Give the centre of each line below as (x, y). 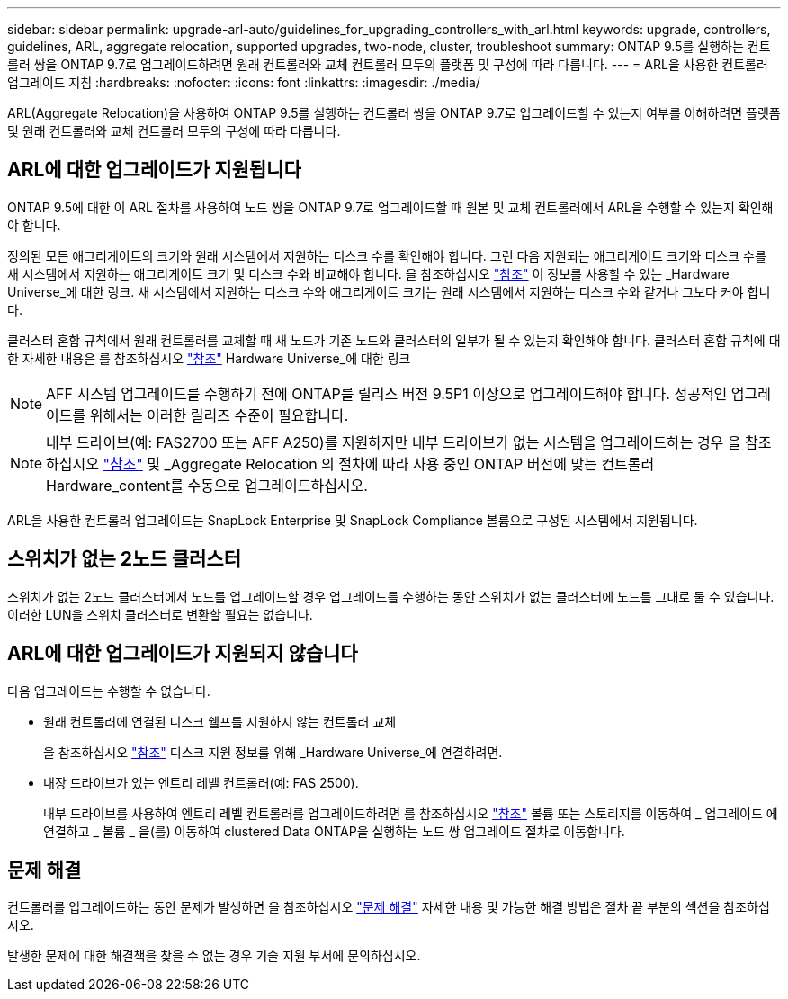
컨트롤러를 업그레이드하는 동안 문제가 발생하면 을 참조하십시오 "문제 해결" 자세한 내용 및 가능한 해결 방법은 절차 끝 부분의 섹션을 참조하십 (389, 907)
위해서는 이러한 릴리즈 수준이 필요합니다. (219, 415)
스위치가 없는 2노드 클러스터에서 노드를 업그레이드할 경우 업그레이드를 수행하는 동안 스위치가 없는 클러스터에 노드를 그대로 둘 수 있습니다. (391, 596)
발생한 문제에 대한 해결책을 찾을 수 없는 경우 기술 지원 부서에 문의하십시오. (214, 956)
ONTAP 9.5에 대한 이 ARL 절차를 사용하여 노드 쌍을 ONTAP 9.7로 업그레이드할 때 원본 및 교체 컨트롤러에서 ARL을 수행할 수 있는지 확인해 (390, 207)
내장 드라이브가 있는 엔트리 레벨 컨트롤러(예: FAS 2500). (201, 782)
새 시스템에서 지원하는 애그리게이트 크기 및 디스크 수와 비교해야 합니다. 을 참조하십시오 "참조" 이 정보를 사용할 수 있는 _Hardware (368, 273)
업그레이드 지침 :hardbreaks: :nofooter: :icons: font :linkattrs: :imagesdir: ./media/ (244, 82)
